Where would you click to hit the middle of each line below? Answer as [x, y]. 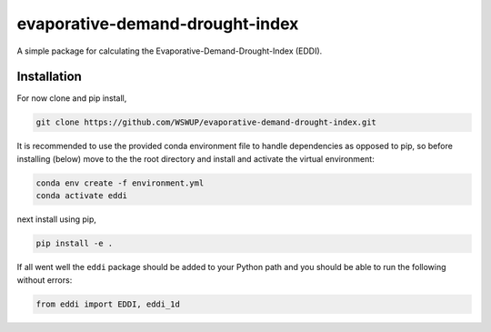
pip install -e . [75, 244]
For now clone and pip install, [72, 98]
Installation [49, 77]
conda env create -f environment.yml [120, 183]
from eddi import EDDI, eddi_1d [108, 304]
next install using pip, [57, 219]
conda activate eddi [81, 196]
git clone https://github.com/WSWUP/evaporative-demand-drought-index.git [206, 122]
